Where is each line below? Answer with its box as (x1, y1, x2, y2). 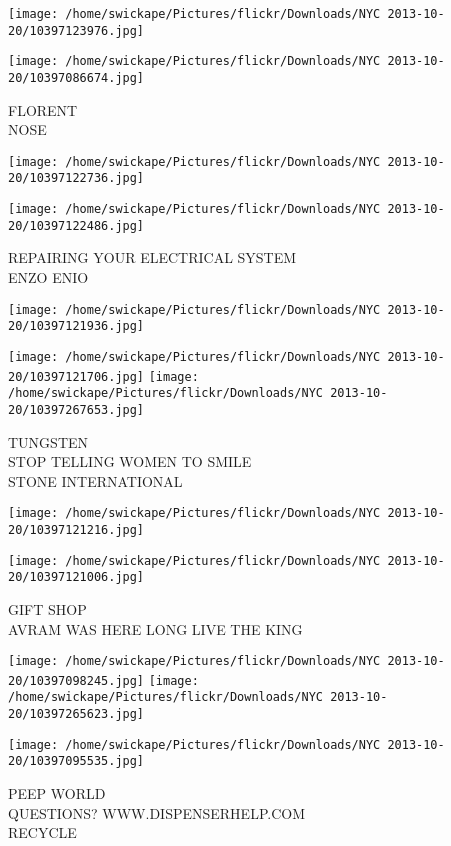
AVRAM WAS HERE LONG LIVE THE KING (8, 618, 303, 639)
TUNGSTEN (8, 431, 89, 452)
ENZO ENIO (8, 267, 89, 288)
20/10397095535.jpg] (8, 754, 145, 769)
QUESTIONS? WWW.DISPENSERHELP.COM (8, 802, 305, 823)
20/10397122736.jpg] (8, 171, 145, 186)
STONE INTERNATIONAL (8, 470, 183, 491)
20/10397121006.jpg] (8, 570, 145, 585)
